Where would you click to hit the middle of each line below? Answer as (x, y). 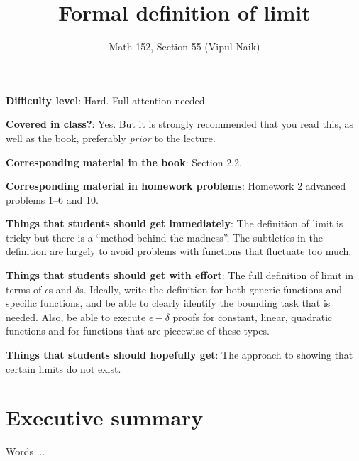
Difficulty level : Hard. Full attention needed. (107, 100)
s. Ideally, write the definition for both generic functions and (211, 289)
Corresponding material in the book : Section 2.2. (124, 162)
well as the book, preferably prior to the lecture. (111, 137)
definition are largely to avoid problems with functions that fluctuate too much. (179, 251)
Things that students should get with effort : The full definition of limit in (179, 275)
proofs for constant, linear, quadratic (253, 316)
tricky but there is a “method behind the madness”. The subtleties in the (164, 237)
